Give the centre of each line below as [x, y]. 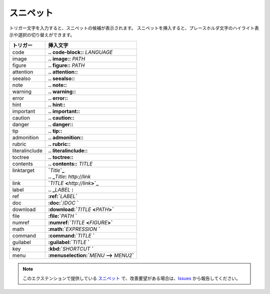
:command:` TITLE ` [71, 236]
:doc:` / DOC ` [63, 203]
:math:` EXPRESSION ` [74, 229]
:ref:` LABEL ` [63, 196]
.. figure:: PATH [66, 65]
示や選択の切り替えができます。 [42, 34]
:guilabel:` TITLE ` [69, 242]
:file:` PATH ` [63, 216]
